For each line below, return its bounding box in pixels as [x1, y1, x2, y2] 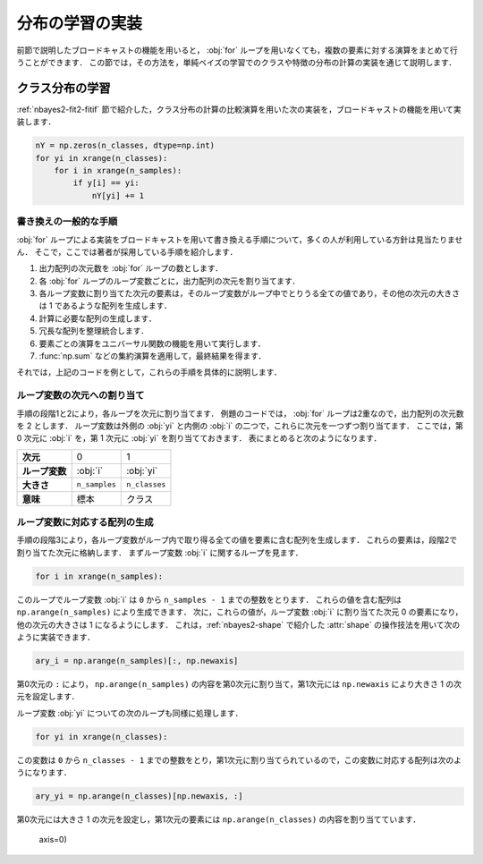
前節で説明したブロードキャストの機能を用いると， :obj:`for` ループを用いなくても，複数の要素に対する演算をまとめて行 [16, 45, 458, 55]
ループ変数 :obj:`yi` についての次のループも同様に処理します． [16, 707, 243, 718]
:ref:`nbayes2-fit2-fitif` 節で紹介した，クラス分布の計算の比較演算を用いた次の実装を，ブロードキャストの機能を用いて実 [16, 104, 462, 114]
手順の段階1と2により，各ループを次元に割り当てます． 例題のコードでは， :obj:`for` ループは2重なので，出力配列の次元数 [16, 408, 464, 419]
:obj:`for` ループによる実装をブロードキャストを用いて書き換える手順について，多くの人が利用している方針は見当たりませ [16, 233, 463, 245]
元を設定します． [16, 691, 80, 702]
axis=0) [38, 834, 67, 845]
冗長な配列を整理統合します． [38, 326, 149, 336]
